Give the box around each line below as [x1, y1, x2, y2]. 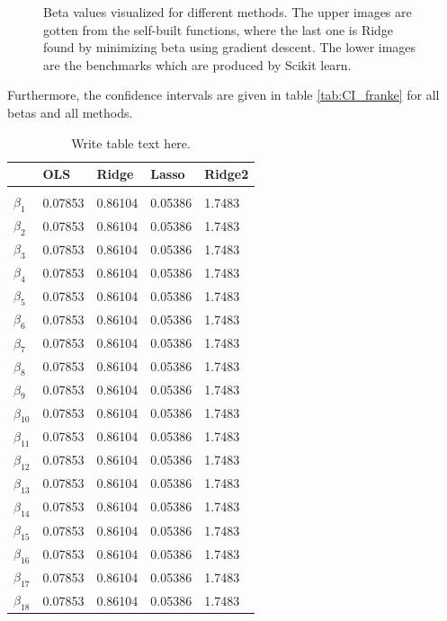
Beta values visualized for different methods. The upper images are [43, 3, 412, 21]
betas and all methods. [7, 102, 133, 121]
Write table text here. [71, 133, 191, 152]
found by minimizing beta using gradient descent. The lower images [43, 38, 416, 57]
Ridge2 [204, 164, 249, 183]
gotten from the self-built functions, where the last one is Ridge [43, 20, 394, 39]
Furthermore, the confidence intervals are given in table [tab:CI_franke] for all [7, 85, 440, 104]
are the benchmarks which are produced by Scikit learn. [43, 55, 352, 74]
